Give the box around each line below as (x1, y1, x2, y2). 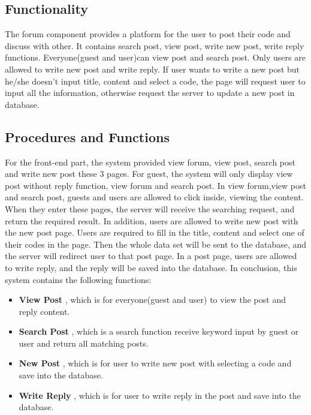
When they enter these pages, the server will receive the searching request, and (5, 202, 295, 215)
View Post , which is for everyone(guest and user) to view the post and (19, 293, 286, 306)
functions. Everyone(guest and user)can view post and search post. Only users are (5, 51, 306, 64)
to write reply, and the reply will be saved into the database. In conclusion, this (5, 261, 297, 273)
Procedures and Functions (5, 127, 170, 146)
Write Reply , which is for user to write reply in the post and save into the (19, 389, 301, 401)
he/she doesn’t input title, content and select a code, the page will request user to (5, 74, 306, 87)
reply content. (19, 305, 70, 317)
